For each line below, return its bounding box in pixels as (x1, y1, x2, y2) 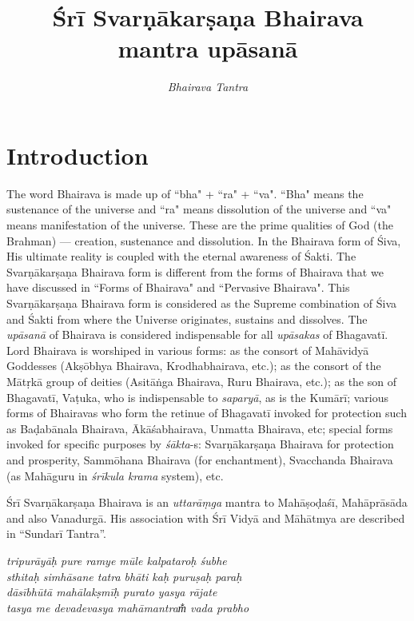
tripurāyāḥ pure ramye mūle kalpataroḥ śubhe (6, 551, 227, 568)
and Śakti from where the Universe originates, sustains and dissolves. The (6, 310, 368, 327)
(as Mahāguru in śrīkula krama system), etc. (6, 467, 224, 484)
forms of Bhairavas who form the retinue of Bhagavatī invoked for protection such (6, 404, 407, 421)
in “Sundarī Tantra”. (6, 525, 106, 542)
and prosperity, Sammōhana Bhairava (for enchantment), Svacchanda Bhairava (6, 451, 393, 468)
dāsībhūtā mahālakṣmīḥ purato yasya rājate (6, 583, 217, 600)
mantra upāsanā (117, 32, 298, 65)
